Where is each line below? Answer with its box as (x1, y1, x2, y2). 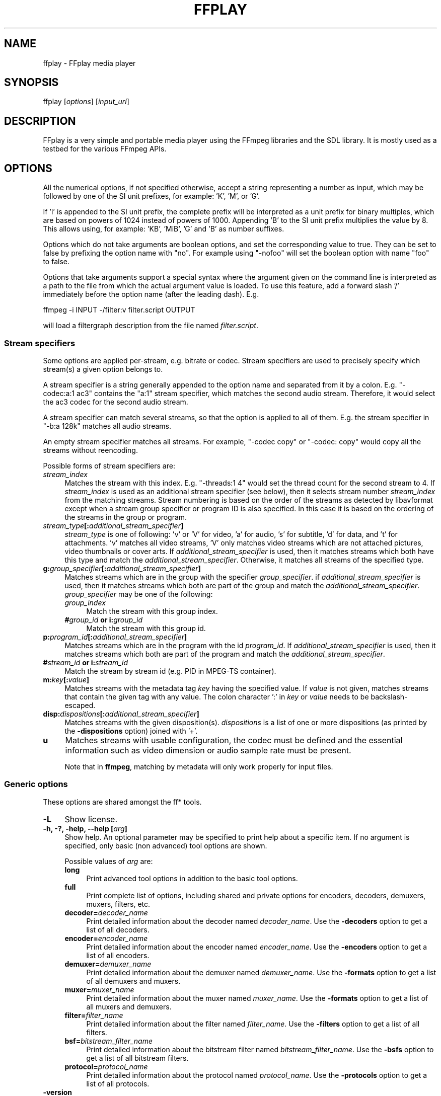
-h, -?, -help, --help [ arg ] (43, 824, 127, 833)
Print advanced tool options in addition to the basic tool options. (86, 874, 298, 883)
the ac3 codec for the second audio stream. (43, 397, 188, 406)
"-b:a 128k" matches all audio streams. (43, 421, 171, 430)
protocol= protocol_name (64, 1062, 148, 1071)
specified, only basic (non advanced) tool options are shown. (64, 841, 267, 850)
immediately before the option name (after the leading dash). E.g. (43, 290, 259, 299)
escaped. (64, 700, 96, 710)
